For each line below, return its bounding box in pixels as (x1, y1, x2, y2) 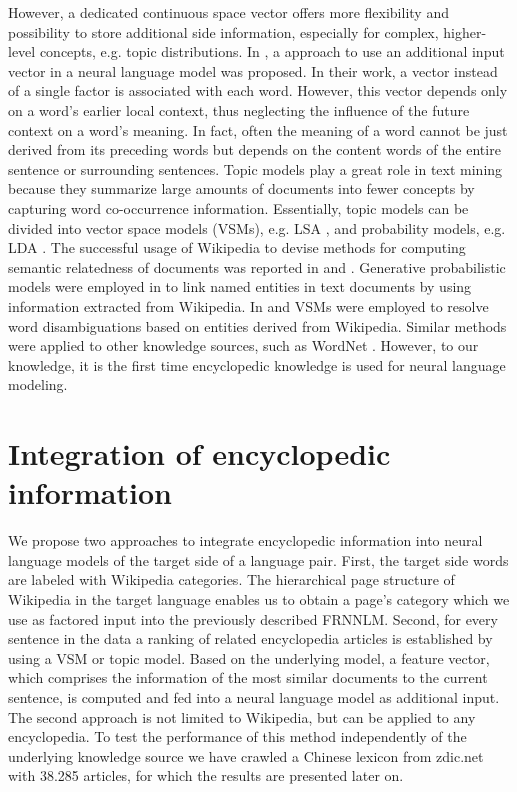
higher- (443, 21, 487, 42)
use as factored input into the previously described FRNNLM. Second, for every (8, 608, 498, 629)
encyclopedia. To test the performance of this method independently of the (8, 726, 467, 747)
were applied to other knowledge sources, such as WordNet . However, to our (8, 335, 479, 356)
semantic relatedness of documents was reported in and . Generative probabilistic (8, 256, 506, 277)
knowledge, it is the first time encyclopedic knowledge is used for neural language (8, 354, 506, 375)
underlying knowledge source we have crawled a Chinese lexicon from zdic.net (8, 745, 484, 766)
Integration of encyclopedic (8, 433, 391, 474)
